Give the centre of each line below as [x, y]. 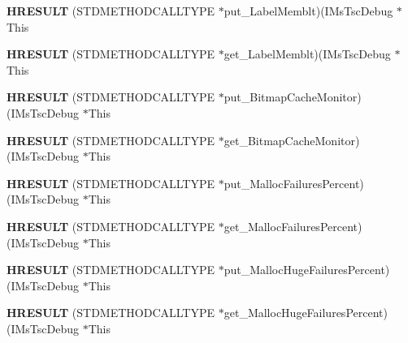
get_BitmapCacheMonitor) [292, 140]
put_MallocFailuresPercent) [294, 183]
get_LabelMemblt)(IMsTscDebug [307, 54]
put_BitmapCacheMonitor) [293, 97]
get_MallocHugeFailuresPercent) [306, 313]
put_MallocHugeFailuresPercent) [307, 270]
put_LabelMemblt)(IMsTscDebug [308, 11]
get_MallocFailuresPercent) [293, 226]
